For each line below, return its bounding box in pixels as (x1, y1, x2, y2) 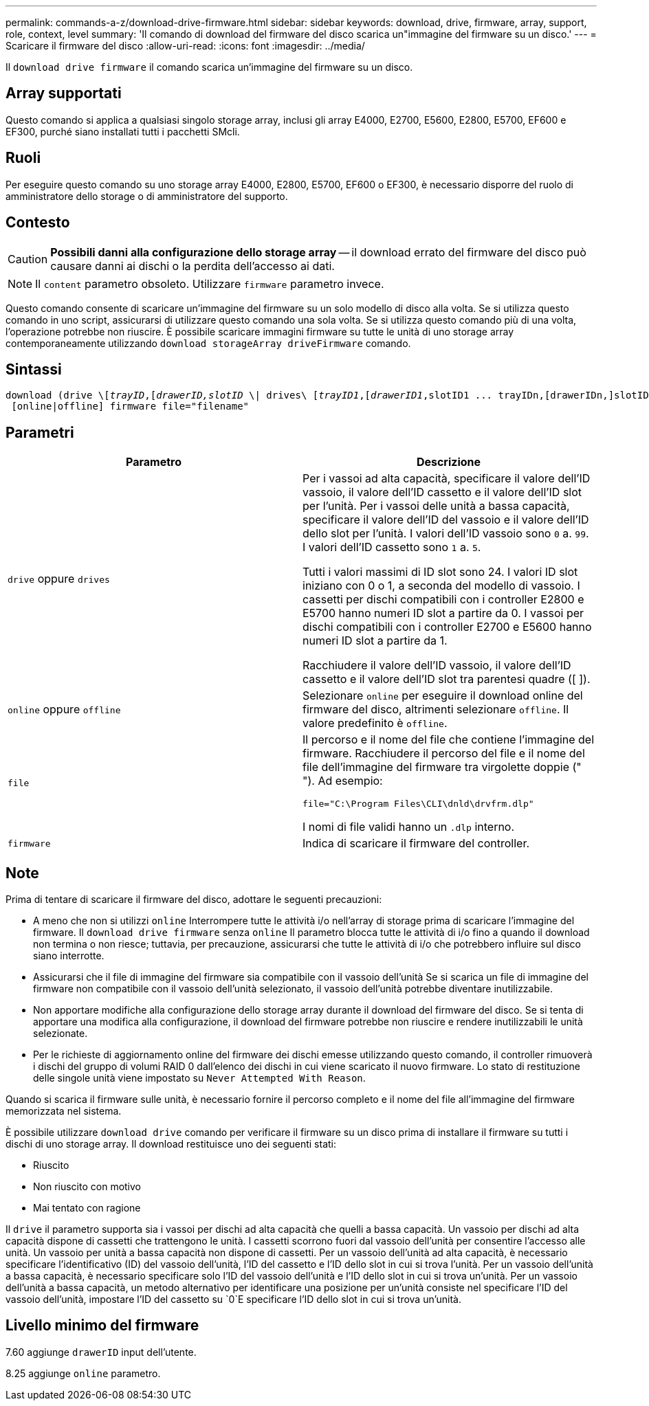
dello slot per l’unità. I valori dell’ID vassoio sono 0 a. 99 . (302, 526, 589, 541)
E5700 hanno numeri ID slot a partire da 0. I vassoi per (302, 606, 584, 621)
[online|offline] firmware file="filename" (11, 401, 250, 412)
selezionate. (33, 1027, 88, 1040)
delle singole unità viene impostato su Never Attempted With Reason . (33, 1072, 366, 1084)
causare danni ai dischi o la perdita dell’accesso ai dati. (50, 258, 335, 273)
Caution (8, 252, 48, 266)
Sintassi (5, 360, 62, 378)
